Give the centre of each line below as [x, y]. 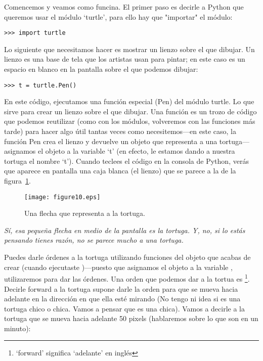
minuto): [17, 328]
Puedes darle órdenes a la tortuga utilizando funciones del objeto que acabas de [127, 257]
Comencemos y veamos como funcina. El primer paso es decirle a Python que [124, 7]
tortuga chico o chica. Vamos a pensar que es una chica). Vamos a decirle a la [124, 308]
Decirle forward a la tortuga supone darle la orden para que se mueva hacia [121, 288]
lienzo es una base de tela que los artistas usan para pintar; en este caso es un [125, 59]
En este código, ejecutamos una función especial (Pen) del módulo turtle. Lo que [129, 101]
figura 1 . [17, 181]
